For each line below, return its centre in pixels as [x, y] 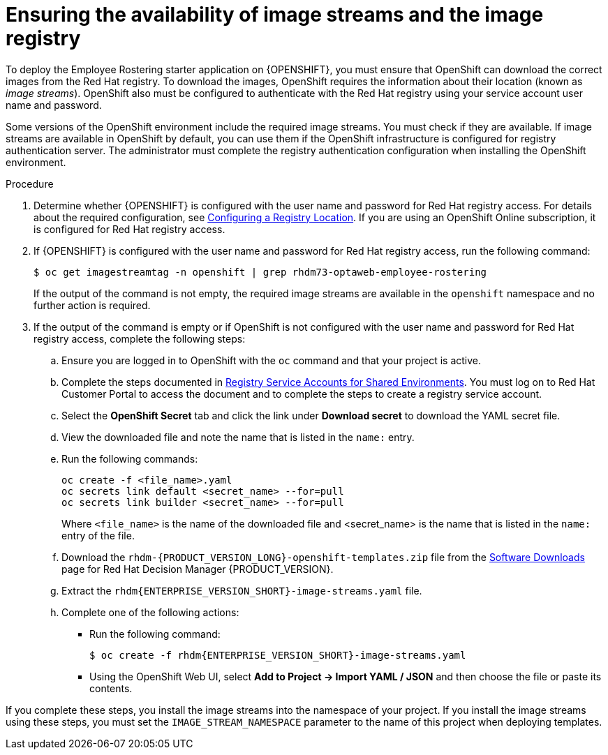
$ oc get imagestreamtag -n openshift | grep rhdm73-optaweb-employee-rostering [260, 272]
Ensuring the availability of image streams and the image [275, 15]
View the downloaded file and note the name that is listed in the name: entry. [238, 437]
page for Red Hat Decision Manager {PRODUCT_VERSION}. [198, 569]
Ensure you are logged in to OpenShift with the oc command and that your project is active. [272, 360]
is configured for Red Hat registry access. [129, 229]
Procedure [30, 184]
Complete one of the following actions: [150, 612]
